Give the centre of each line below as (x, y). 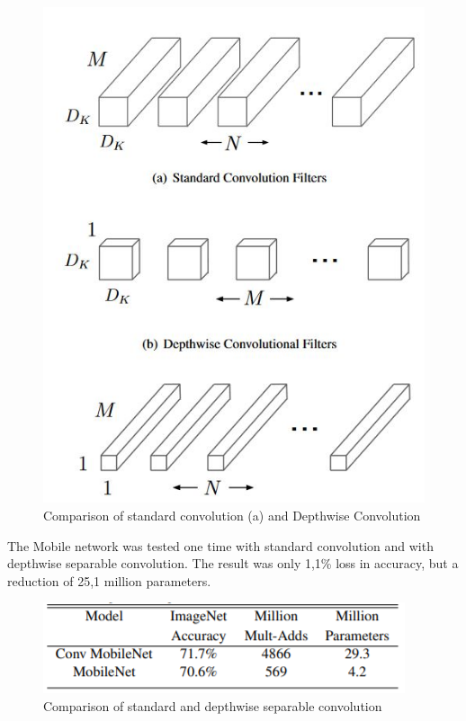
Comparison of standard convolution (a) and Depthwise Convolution (232, 515)
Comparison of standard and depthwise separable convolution (213, 705)
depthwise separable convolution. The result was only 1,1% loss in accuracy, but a (233, 563)
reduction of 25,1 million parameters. (109, 580)
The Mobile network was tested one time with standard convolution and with (220, 545)
